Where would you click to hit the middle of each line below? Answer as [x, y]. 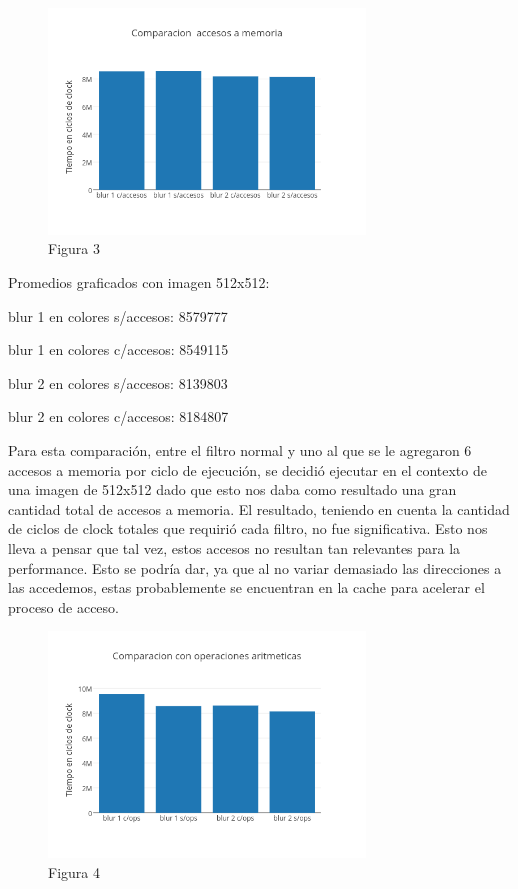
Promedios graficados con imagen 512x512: [139, 282]
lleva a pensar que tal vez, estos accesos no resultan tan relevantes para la [234, 548]
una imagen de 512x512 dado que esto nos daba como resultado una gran [232, 489]
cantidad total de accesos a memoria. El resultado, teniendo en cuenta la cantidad [259, 508]
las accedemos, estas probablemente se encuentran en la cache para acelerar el [246, 587]
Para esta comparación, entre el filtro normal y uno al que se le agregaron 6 [240, 450]
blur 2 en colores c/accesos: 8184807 [118, 416]
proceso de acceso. [63, 606]
